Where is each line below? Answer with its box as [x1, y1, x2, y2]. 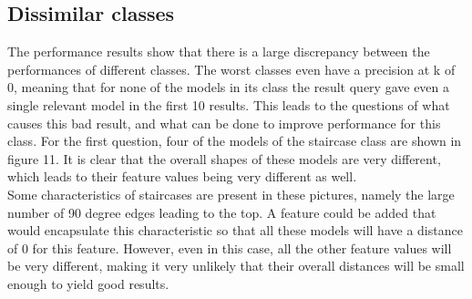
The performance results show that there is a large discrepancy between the [7, 42, 430, 61]
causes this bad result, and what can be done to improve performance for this [7, 113, 441, 132]
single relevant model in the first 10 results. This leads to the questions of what [7, 95, 450, 114]
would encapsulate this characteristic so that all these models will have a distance [7, 221, 463, 240]
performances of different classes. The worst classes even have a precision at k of [7, 59, 456, 78]
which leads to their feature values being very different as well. [7, 167, 357, 186]
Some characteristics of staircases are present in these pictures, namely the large [7, 184, 455, 203]
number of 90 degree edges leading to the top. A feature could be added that [7, 202, 436, 222]
